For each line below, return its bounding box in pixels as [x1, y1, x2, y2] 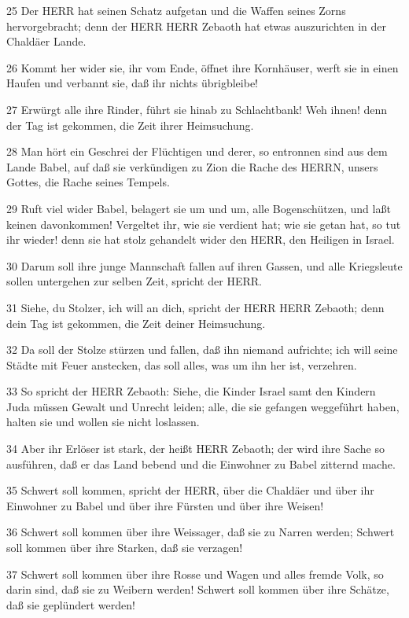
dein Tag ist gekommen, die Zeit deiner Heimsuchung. [6, 315, 266, 331]
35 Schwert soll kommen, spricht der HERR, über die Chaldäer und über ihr [6, 482, 374, 498]
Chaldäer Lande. [6, 33, 87, 50]
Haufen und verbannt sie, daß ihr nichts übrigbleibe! [6, 75, 258, 91]
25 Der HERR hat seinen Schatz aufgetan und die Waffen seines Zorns [6, 2, 346, 18]
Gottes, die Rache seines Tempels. [6, 174, 170, 190]
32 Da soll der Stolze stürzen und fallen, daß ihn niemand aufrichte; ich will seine [6, 341, 398, 358]
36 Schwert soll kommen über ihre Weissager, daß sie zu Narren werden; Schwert [6, 524, 395, 540]
